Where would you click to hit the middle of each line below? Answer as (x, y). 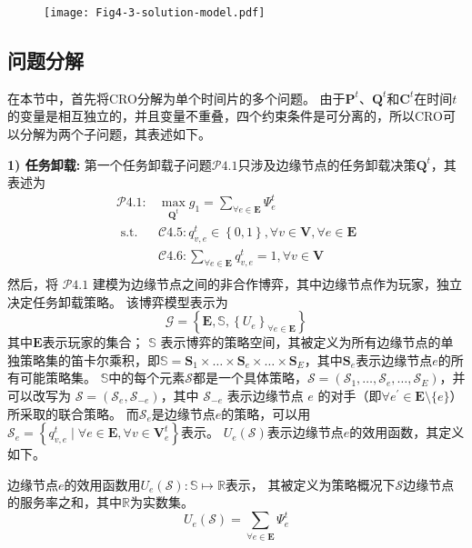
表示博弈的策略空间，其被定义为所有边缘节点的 (301, 342)
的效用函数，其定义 (407, 432)
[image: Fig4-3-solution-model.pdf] (155, 13)
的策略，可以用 (266, 413)
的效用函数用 (102, 484)
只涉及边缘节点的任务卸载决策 (327, 164)
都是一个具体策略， (250, 378)
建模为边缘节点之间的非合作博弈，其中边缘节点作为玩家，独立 (277, 283)
